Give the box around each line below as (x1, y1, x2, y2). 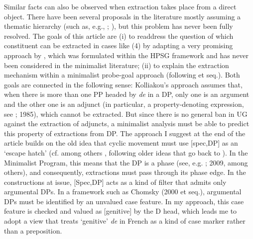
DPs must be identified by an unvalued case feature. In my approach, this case (4, 196, 244, 206)
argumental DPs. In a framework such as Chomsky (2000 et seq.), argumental (4, 186, 242, 197)
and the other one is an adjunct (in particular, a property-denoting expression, (4, 98, 244, 109)
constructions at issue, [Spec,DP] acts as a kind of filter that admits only (4, 176, 227, 187)
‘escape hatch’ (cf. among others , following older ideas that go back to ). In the (4, 147, 248, 158)
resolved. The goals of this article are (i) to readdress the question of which (4, 30, 234, 41)
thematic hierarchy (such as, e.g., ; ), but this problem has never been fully (4, 21, 233, 31)
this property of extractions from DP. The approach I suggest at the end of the (4, 128, 246, 138)
